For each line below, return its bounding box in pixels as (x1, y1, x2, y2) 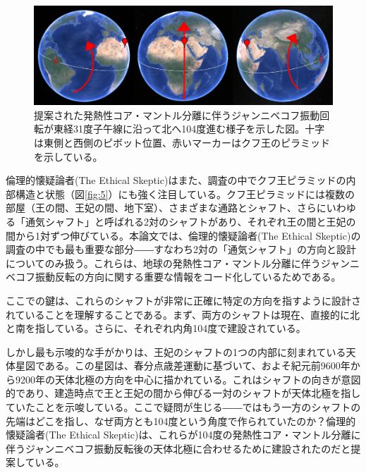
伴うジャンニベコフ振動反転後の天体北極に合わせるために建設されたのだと (6, 441, 351, 455)
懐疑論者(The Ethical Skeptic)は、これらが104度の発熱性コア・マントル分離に (6, 427, 361, 442)
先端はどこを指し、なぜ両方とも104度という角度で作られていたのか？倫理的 (6, 413, 356, 428)
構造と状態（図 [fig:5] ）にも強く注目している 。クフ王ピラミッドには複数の (15, 186, 355, 201)
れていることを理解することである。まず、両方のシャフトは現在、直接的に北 (6, 307, 360, 321)
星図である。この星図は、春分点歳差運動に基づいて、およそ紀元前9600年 (15, 358, 350, 373)
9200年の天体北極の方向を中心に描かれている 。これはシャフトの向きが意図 (15, 371, 361, 386)
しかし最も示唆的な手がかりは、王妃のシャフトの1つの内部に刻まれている (6, 344, 346, 359)
